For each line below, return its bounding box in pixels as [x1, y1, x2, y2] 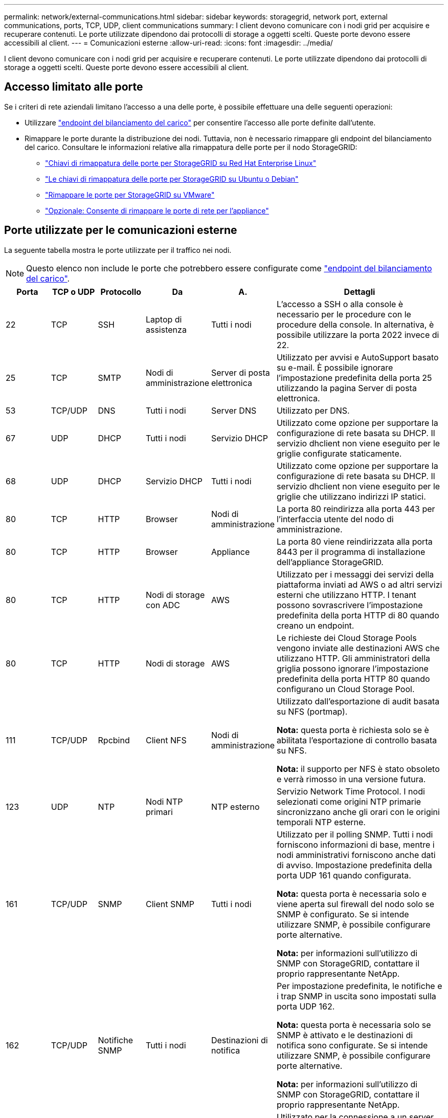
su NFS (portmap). [276, 706, 348, 717]
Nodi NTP [145, 796, 183, 807]
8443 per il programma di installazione [276, 546, 425, 557]
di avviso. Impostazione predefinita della [276, 859, 432, 870]
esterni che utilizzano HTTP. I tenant [276, 589, 416, 600]
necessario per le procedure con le [276, 309, 411, 319]
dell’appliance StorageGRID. [276, 556, 384, 567]
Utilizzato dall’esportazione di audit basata [276, 696, 440, 706]
